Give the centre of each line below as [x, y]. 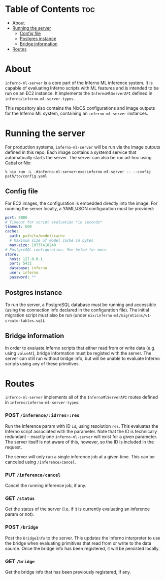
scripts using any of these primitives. [43, 363]
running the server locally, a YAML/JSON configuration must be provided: [80, 208]
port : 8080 [16, 218]
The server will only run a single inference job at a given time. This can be [80, 456]
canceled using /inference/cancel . [41, 462]
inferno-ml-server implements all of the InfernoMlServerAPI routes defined [82, 397]
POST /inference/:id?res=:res [42, 415]
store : [12, 254]
